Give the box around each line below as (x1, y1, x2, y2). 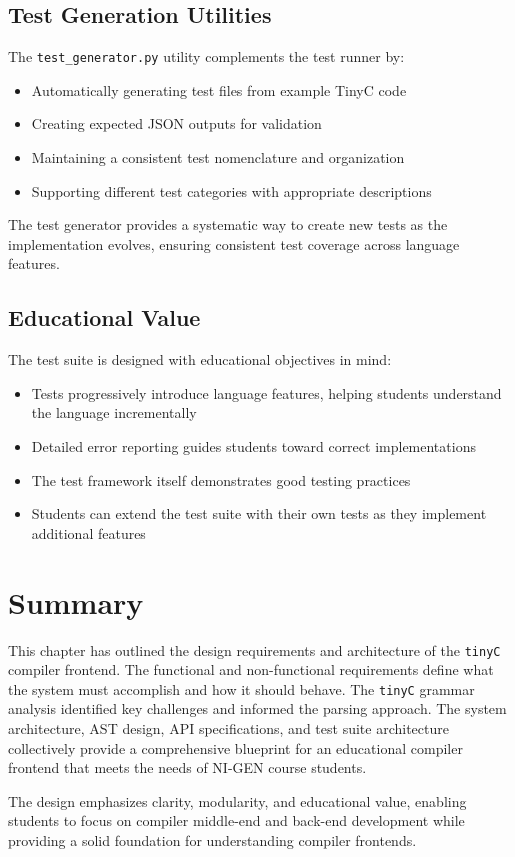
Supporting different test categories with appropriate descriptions (31, 180, 432, 201)
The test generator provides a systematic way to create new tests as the (8, 214, 448, 235)
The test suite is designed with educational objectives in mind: (8, 349, 392, 370)
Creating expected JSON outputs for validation (31, 113, 322, 134)
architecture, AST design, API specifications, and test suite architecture (8, 718, 449, 738)
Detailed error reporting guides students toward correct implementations (31, 436, 476, 456)
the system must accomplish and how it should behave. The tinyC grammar (8, 678, 475, 699)
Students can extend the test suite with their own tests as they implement (31, 503, 487, 524)
